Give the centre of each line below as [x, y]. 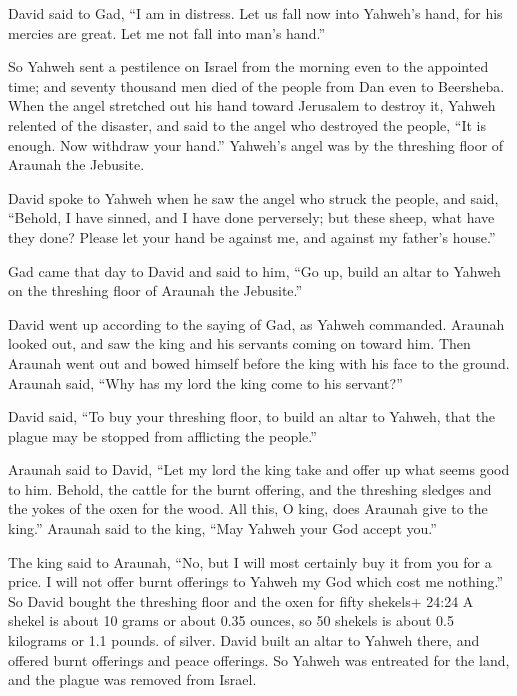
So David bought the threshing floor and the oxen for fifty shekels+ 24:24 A [241, 600]
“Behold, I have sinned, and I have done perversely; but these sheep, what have [251, 217]
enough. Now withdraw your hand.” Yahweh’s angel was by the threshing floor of [256, 144]
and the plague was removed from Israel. [132, 679]
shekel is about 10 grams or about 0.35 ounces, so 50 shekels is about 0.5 [231, 620]
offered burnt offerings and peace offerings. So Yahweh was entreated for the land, [259, 659]
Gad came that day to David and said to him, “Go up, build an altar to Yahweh [254, 270]
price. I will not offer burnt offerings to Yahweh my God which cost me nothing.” [256, 581]
